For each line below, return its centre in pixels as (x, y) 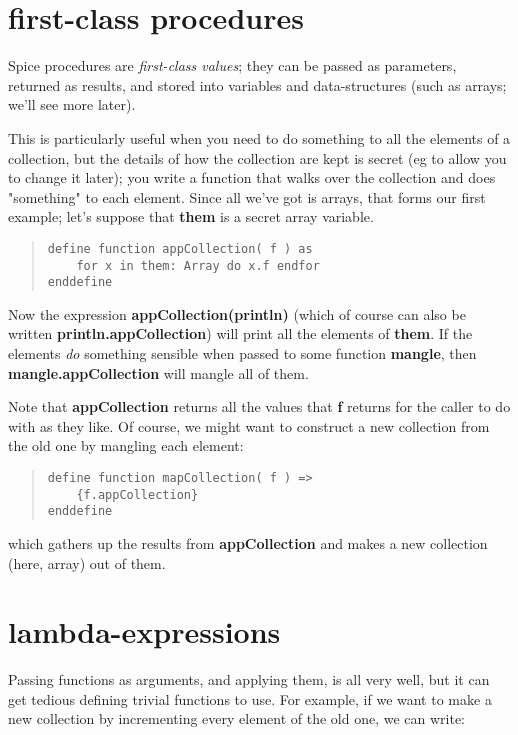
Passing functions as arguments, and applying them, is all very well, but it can (249, 679)
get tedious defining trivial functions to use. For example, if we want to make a (250, 698)
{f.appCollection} (137, 494)
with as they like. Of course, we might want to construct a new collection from (249, 425)
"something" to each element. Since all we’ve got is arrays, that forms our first (247, 196)
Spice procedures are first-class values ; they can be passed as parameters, (232, 65)
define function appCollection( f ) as (180, 248)
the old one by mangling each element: (126, 445)
